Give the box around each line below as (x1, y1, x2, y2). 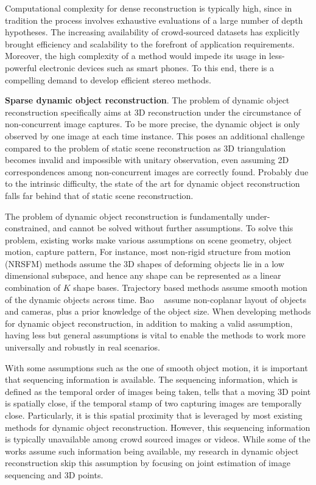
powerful (5, 61, 37, 74)
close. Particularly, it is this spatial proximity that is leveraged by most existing (5, 409, 303, 421)
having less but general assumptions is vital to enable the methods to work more (5, 329, 306, 341)
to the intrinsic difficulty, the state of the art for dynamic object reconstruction (5, 177, 300, 190)
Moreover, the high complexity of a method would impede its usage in (5, 49, 267, 62)
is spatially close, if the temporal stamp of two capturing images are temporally (5, 397, 302, 410)
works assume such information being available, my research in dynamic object (5, 444, 299, 457)
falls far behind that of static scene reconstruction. (5, 189, 194, 201)
